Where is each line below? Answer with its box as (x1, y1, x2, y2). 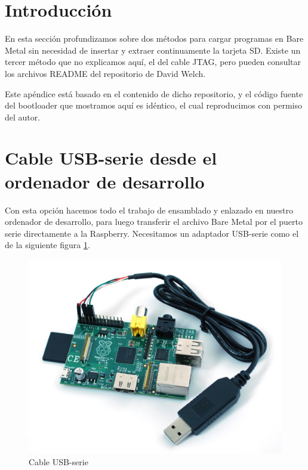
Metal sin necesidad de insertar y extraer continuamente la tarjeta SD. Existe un (5, 44, 301, 56)
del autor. (5, 110, 41, 123)
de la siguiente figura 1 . (5, 239, 90, 251)
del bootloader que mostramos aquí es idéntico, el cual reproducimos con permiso (5, 99, 302, 112)
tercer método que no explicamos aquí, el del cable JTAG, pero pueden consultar (5, 55, 301, 68)
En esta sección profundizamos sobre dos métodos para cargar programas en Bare (5, 32, 304, 45)
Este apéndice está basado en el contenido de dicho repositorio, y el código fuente (5, 87, 303, 100)
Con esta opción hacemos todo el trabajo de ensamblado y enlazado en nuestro (5, 203, 293, 216)
